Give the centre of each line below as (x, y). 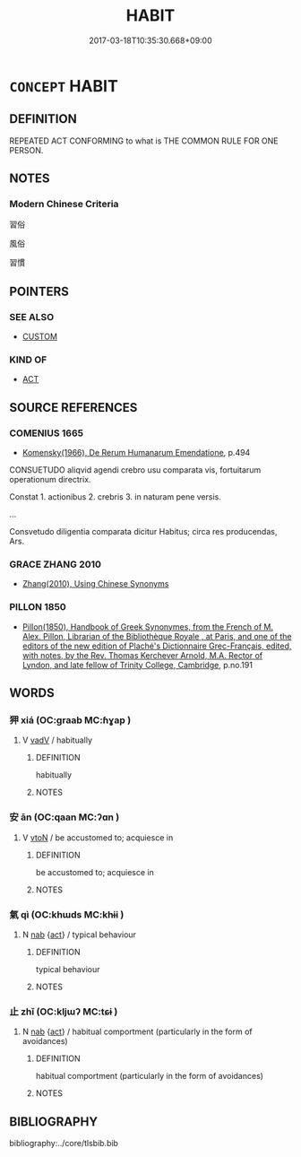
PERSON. (26, 150)
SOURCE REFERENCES (73, 408)
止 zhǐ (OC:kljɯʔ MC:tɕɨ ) (64, 1012)
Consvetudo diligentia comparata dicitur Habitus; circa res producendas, (143, 532)
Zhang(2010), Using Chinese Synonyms (95, 584)
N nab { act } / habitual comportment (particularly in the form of (137, 1031)
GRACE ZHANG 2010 (55, 564)
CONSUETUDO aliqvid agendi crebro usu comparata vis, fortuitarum (135, 470)
